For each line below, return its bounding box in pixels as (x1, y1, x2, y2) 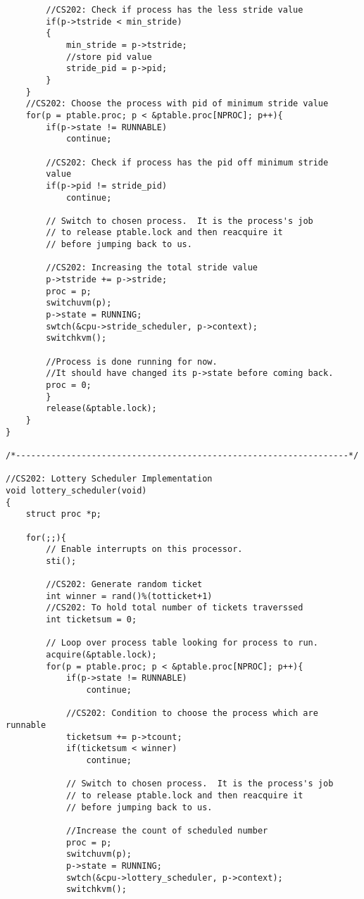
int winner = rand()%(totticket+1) (46, 591, 213, 601)
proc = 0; (46, 380, 92, 390)
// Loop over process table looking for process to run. (46, 638, 318, 648)
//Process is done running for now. (46, 356, 218, 367)
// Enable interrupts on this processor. (46, 544, 243, 555)
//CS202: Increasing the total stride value (46, 263, 258, 273)
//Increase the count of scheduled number (65, 825, 268, 836)
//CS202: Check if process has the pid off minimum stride (46, 157, 329, 168)
